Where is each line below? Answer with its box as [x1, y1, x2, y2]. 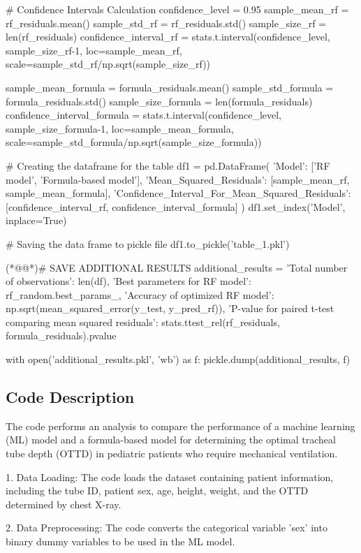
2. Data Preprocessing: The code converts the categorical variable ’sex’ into [6, 520, 327, 535]
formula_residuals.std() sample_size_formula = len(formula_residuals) [6, 94, 313, 108]
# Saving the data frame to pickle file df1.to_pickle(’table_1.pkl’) [6, 236, 290, 251]
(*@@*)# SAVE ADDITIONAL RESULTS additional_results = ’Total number [6, 260, 348, 274]
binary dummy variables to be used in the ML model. [6, 534, 235, 549]
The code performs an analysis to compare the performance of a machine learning [6, 418, 355, 433]
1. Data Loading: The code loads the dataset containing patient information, [6, 469, 334, 484]
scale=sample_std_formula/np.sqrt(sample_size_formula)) [6, 135, 262, 149]
